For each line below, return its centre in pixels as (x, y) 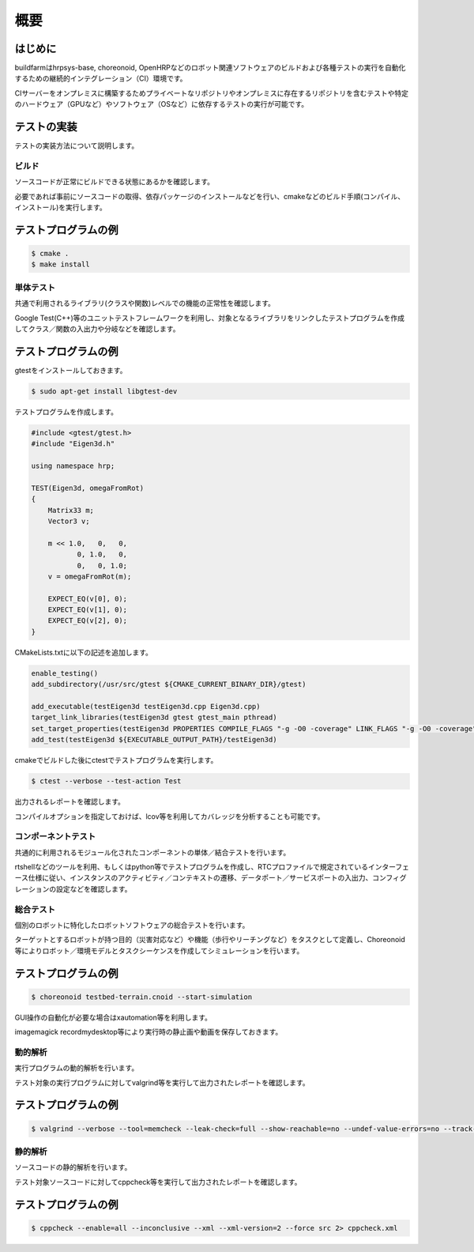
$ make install (60, 264)
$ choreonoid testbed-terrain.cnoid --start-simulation (142, 997)
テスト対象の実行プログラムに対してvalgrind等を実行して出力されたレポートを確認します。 (162, 1082)
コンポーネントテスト (55, 836)
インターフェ (389, 867)
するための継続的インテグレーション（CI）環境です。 (101, 78)
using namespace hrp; (73, 466)
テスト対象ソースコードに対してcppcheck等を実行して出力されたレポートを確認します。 (158, 1182)
